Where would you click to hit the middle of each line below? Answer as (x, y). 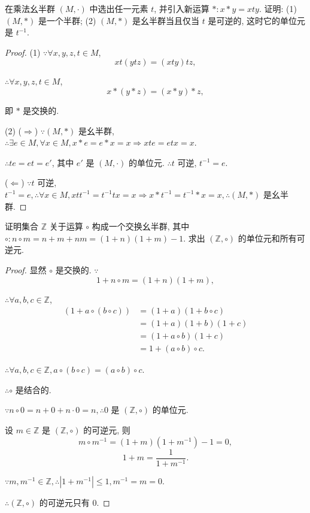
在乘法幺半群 (30, 8)
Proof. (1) (23, 52)
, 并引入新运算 (182, 8)
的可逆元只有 (64, 502)
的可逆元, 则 (107, 430)
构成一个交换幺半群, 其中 (141, 226)
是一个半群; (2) (67, 20)
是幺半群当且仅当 (166, 20)
